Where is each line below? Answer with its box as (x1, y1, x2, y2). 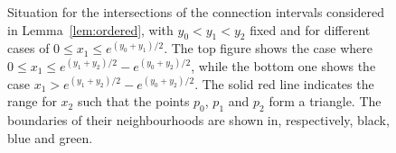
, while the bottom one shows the (191, 56, 376, 75)
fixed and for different (250, 20, 371, 39)
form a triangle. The (269, 92, 382, 111)
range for (7, 92, 57, 111)
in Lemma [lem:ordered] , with (7, 20, 174, 39)
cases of (7, 39, 50, 58)
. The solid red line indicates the (194, 74, 374, 93)
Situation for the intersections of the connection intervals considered (7, 3, 384, 21)
